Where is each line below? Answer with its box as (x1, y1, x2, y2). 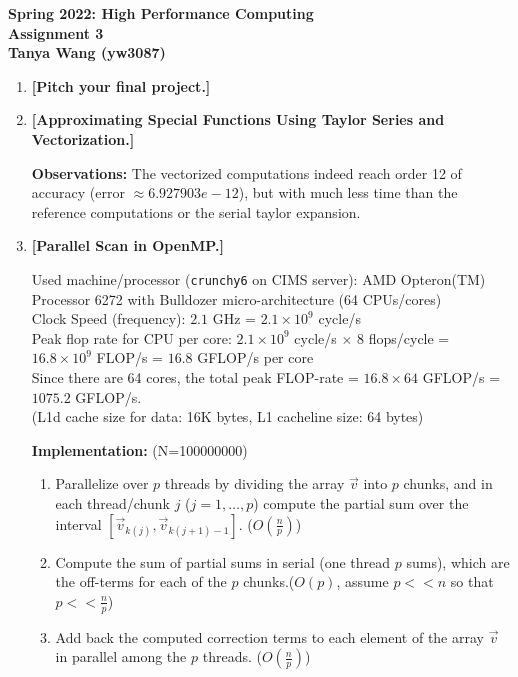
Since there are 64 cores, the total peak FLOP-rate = (31, 366, 359, 387)
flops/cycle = (368, 327, 450, 348)
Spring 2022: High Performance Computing (8, 3, 314, 23)
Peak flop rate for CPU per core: (31, 327, 232, 348)
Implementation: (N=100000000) (31, 439, 248, 460)
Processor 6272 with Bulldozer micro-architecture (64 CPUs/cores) (31, 288, 442, 309)
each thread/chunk (55, 492, 170, 513)
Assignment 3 (8, 22, 104, 43)
